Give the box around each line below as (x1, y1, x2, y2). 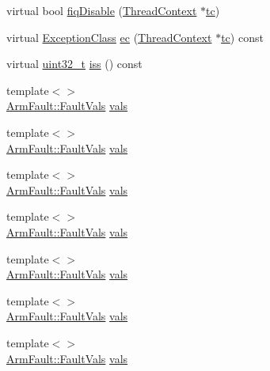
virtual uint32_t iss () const (6, 55, 143, 72)
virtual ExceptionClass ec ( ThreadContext (6, 28, 212, 45)
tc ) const (221, 28, 264, 45)
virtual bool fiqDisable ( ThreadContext (6, 2, 197, 18)
